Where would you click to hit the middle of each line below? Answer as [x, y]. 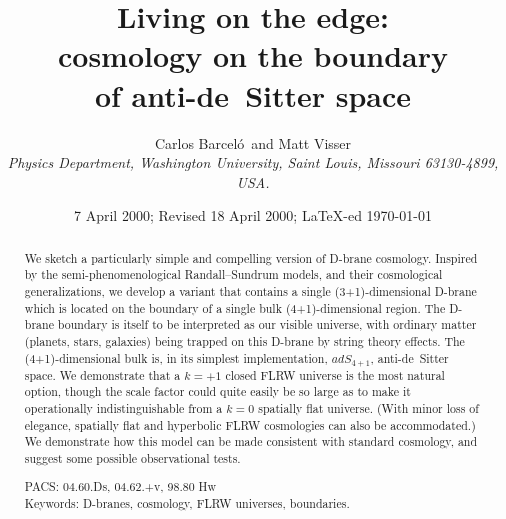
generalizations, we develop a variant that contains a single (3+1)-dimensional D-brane [250, 290]
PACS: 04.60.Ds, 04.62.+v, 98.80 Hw [120, 486]
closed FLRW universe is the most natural [335, 374]
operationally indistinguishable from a [123, 407]
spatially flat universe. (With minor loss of [368, 407]
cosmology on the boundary [253, 55]
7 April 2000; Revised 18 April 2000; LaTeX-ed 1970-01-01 [253, 215]
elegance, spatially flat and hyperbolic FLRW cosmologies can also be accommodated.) [250, 424]
